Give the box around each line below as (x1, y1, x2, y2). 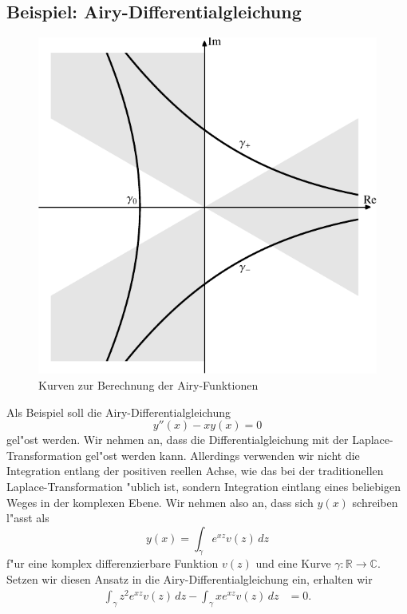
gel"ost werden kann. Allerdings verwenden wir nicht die (85, 446, 360, 463)
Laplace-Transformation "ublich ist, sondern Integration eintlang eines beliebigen (6, 477, 401, 494)
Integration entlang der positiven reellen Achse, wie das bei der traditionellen (6, 462, 384, 479)
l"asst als (6, 509, 49, 526)
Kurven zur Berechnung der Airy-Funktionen (38, 376, 259, 393)
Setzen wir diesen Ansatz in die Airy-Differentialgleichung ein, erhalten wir (6, 571, 373, 588)
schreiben (352, 493, 398, 510)
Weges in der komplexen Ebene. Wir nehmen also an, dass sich (6, 493, 314, 510)
